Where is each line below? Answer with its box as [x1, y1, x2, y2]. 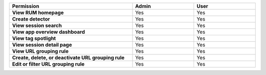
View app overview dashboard [12, 28, 85, 35]
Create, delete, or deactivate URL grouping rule [12, 54, 125, 61]
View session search [12, 22, 62, 29]
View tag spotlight [12, 35, 56, 42]
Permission [12, 3, 39, 9]
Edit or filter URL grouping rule [12, 61, 85, 67]
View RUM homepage [12, 9, 64, 16]
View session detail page [12, 42, 72, 48]
